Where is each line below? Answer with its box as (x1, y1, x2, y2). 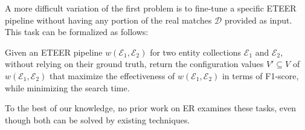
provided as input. (224, 13, 292, 26)
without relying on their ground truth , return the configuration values (5, 57, 264, 70)
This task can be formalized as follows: (5, 25, 149, 38)
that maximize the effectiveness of (49, 69, 175, 82)
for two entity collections (150, 45, 242, 58)
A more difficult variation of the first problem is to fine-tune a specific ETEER (5, 2, 297, 14)
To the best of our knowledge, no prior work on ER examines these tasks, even (5, 102, 296, 114)
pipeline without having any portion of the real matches (5, 13, 212, 26)
